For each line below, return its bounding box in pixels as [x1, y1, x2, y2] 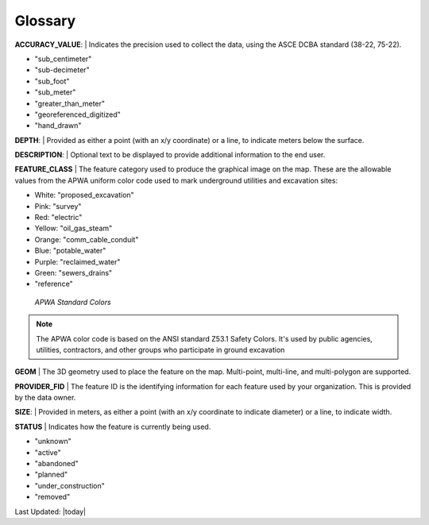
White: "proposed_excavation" [34, 191, 134, 200]
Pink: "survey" [34, 201, 82, 210]
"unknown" [34, 437, 71, 446]
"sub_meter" [34, 87, 76, 97]
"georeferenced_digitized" [34, 110, 121, 119]
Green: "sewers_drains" [34, 268, 113, 277]
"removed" [34, 492, 71, 502]
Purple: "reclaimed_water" [34, 257, 121, 266]
